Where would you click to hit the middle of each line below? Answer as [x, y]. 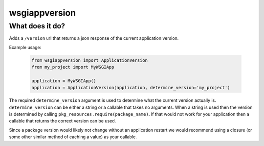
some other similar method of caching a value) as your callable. [73, 137]
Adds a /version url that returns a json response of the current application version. [94, 38]
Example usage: [25, 47]
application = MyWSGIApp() [64, 81]
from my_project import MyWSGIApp [73, 67]
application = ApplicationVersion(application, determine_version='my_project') [131, 88]
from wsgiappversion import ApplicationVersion [89, 60]
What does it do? [37, 26]
